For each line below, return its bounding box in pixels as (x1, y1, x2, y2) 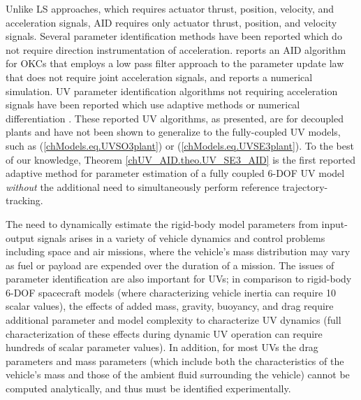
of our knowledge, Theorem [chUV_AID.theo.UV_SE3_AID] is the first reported (6, 152, 356, 166)
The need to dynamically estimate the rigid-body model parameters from (6, 216, 318, 231)
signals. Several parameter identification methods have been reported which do (6, 29, 342, 43)
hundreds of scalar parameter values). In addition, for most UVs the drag (6, 340, 318, 355)
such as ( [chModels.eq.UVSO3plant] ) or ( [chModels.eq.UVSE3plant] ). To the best (6, 138, 354, 152)
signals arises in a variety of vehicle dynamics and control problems (37, 230, 325, 245)
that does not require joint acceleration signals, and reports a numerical (6, 69, 313, 84)
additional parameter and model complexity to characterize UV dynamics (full (6, 313, 341, 327)
